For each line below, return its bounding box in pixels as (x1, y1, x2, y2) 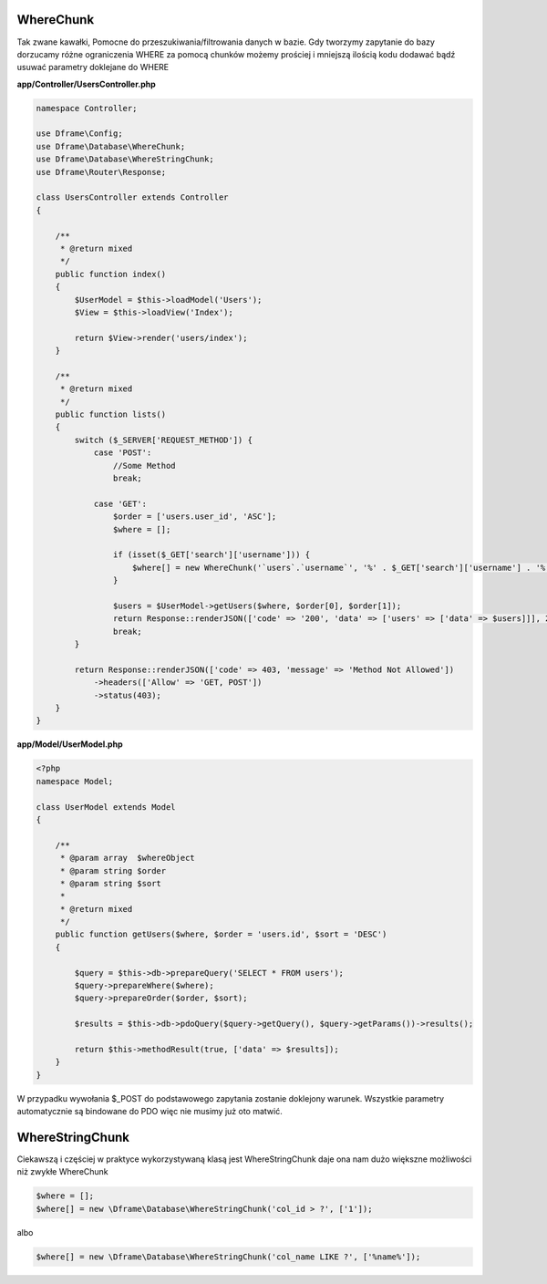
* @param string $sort (59, 878, 161, 888)
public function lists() (55, 409, 167, 419)
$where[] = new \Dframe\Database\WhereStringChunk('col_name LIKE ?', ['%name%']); (36, 1251, 421, 1262)
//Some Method (112, 461, 177, 471)
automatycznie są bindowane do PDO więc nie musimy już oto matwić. (16, 1106, 283, 1117)
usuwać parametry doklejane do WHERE (16, 62, 169, 73)
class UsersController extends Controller (36, 192, 229, 202)
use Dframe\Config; (36, 129, 123, 139)
